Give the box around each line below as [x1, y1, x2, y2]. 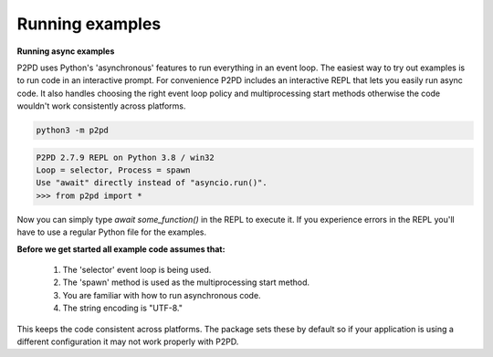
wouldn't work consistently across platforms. [16, 100, 186, 111]
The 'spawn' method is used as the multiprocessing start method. [62, 277, 310, 288]
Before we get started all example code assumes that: [16, 243, 226, 255]
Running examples [16, 14, 162, 34]
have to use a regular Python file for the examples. [16, 226, 207, 237]
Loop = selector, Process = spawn [36, 165, 191, 175]
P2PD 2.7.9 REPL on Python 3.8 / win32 [36, 152, 215, 163]
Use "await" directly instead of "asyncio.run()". [36, 178, 268, 188]
